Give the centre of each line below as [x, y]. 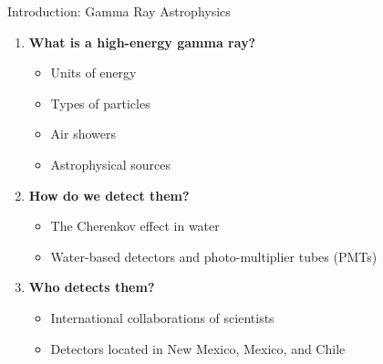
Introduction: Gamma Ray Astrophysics [119, 11]
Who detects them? [92, 287]
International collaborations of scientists [162, 317]
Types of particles [100, 103]
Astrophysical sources [111, 164]
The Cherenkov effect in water [135, 226]
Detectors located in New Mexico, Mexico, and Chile [198, 348]
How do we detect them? [109, 195]
